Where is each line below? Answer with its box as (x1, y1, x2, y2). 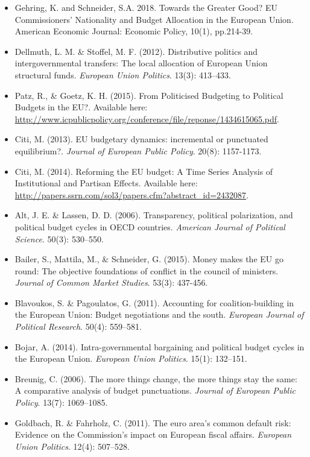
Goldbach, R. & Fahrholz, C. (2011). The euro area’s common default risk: (14, 416, 291, 429)
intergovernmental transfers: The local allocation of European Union (14, 57, 268, 69)
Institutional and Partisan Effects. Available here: (14, 177, 198, 189)
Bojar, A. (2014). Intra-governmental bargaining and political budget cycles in (14, 340, 305, 353)
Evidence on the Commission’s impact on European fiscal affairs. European (14, 428, 292, 441)
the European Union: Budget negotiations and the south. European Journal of (14, 308, 304, 321)
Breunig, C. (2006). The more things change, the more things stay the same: (14, 372, 297, 385)
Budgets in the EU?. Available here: (14, 101, 148, 113)
